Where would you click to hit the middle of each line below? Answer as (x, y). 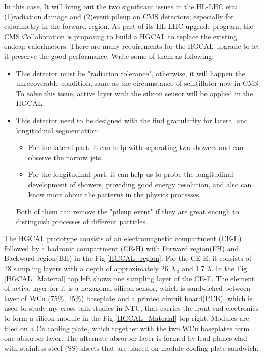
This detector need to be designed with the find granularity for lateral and (132, 120)
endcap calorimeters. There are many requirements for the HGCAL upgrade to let (132, 46)
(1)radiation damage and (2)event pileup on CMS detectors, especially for (119, 16)
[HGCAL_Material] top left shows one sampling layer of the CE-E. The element (129, 278)
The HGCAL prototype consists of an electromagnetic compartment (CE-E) (123, 238)
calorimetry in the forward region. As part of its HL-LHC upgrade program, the (129, 26)
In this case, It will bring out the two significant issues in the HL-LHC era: (121, 6)
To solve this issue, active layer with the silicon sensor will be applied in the (135, 93)
